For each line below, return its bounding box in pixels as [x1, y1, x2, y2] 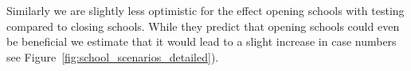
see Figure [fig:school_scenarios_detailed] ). [6, 48, 219, 65]
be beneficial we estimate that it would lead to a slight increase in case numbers [6, 33, 397, 50]
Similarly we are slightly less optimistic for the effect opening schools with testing [6, 2, 405, 18]
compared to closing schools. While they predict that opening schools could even [6, 17, 400, 34]
